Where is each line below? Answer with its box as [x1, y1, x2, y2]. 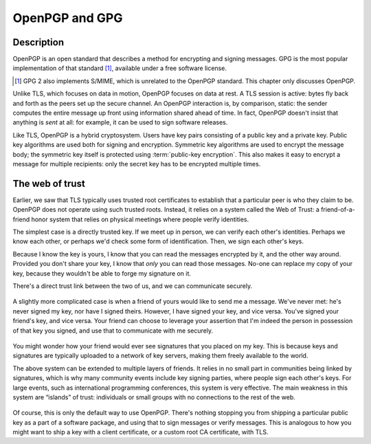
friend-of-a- [320, 206, 355, 214]
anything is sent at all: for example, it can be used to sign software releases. [12, 118, 228, 126]
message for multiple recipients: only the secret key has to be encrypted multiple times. [12, 159, 261, 168]
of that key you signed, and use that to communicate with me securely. [12, 326, 213, 335]
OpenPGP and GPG [12, 10, 123, 25]
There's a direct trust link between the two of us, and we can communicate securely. [12, 282, 253, 290]
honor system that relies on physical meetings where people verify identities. [31, 215, 249, 223]
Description [12, 36, 65, 48]
